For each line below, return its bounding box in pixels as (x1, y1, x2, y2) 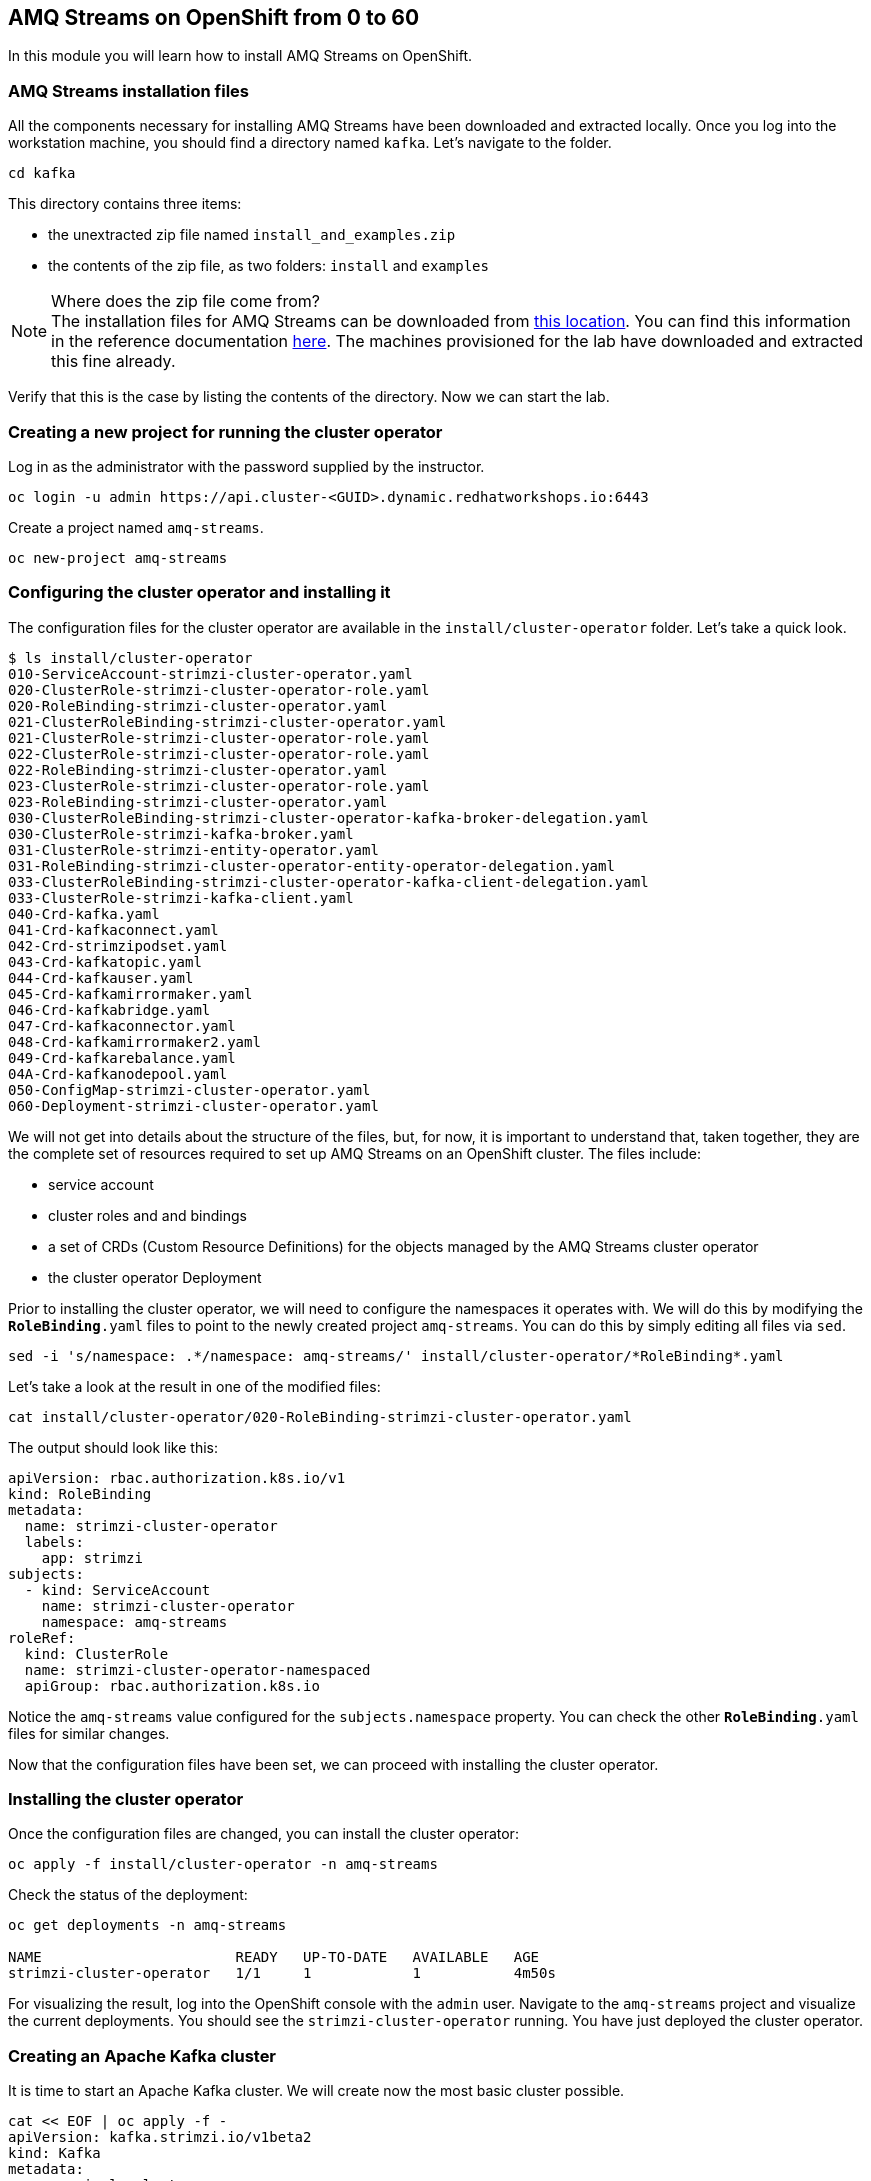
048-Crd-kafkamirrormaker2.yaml (8, 1033, 261, 1050)
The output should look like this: (8, 1438, 218, 1456)
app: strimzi (41, 1549, 143, 1566)
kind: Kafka (8, 2145, 101, 2162)
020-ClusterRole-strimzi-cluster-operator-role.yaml (8, 681, 430, 698)
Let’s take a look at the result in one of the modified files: (8, 1377, 381, 1395)
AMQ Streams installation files (8, 80, 250, 101)
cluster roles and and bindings (48, 1206, 247, 1224)
